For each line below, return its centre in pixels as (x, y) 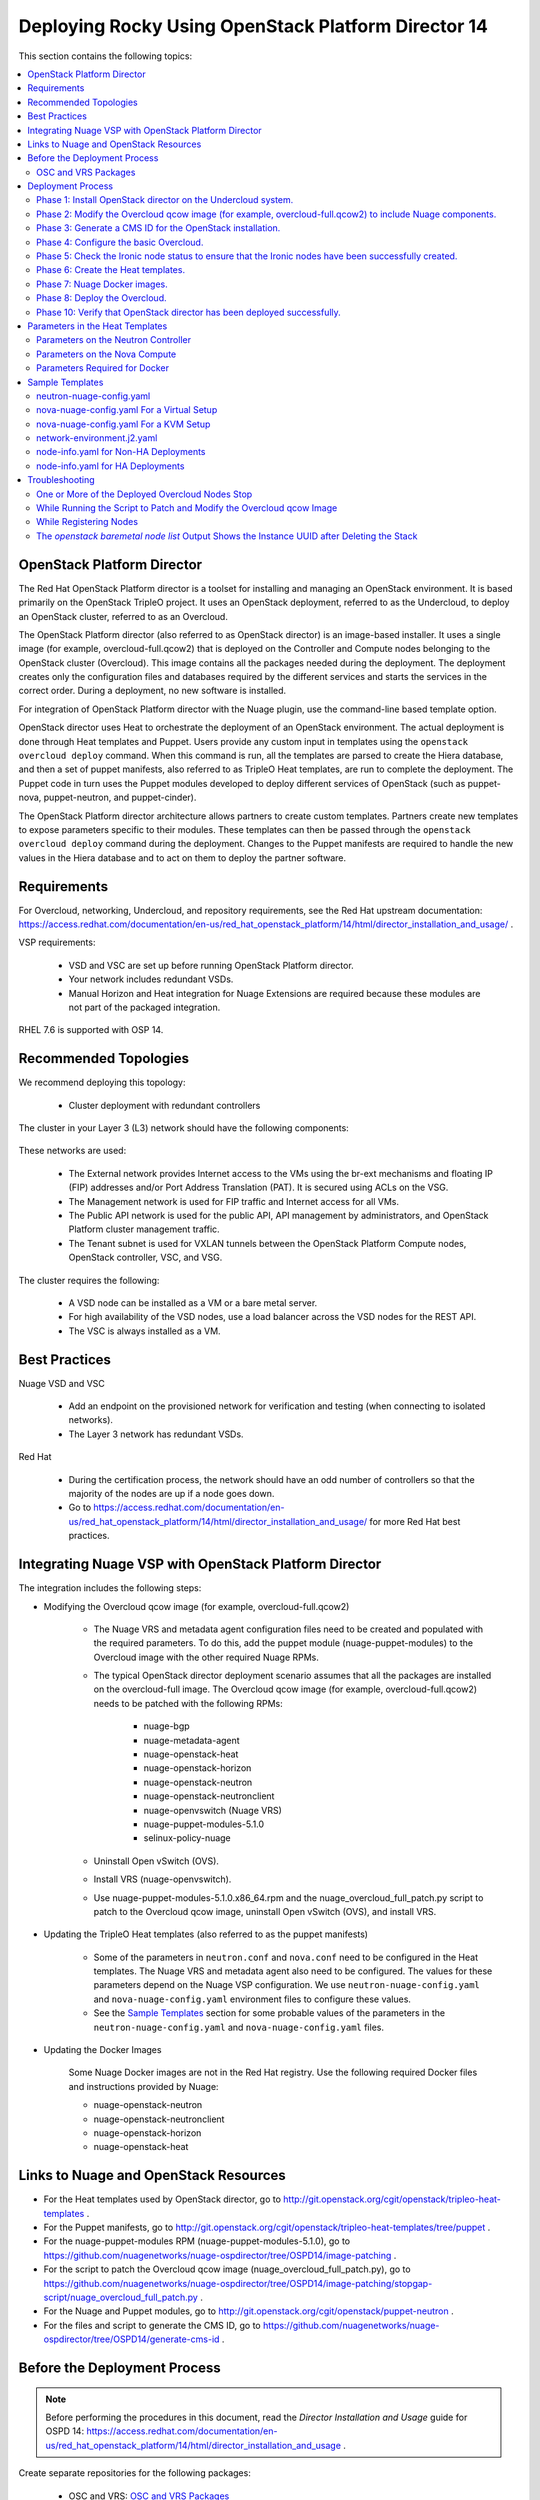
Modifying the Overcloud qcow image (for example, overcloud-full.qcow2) (196, 1606)
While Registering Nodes (87, 522)
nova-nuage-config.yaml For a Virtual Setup (127, 410)
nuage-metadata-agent (191, 1740)
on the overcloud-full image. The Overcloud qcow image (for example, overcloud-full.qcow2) (285, 1689)
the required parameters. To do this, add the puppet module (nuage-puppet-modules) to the (283, 1643)
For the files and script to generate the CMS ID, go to (152, 2325)
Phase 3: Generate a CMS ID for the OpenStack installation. (158, 228)
